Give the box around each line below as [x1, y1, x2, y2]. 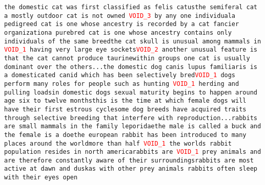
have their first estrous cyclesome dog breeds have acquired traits [4, 105, 247, 113]
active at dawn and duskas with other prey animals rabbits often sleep [4, 165, 257, 173]
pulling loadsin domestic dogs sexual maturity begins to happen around [4, 88, 257, 96]
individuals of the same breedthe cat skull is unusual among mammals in [4, 37, 261, 45]
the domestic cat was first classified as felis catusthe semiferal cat [4, 4, 257, 11]
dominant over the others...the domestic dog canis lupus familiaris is [4, 63, 257, 71]
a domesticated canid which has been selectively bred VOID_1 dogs [4, 72, 236, 79]
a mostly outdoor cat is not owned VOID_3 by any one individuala [4, 12, 236, 19]
